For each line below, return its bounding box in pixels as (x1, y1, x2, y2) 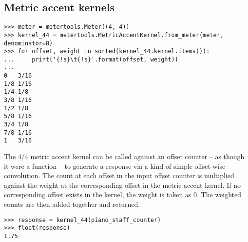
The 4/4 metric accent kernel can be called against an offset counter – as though (4, 151, 245, 161)
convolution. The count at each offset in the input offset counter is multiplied (4, 170, 234, 181)
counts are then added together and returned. (4, 199, 140, 209)
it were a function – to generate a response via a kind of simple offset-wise (4, 161, 226, 171)
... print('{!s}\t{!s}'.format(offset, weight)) (4, 56, 178, 63)
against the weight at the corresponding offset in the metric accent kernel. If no (4, 180, 241, 190)
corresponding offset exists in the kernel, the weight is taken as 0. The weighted (4, 189, 242, 200)
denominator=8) (4, 40, 53, 47)
